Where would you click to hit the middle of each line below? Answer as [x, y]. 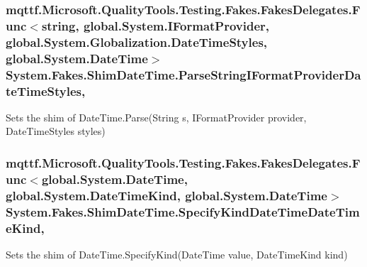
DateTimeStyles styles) [56, 131]
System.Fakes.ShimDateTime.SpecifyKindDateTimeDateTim [183, 211]
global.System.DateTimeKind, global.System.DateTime [166, 195]
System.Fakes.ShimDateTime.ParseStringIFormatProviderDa [183, 74]
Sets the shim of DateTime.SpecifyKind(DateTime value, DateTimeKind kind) [177, 254]
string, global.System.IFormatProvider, [156, 25]
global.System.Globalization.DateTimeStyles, [137, 42]
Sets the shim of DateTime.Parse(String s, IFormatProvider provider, [156, 117]
